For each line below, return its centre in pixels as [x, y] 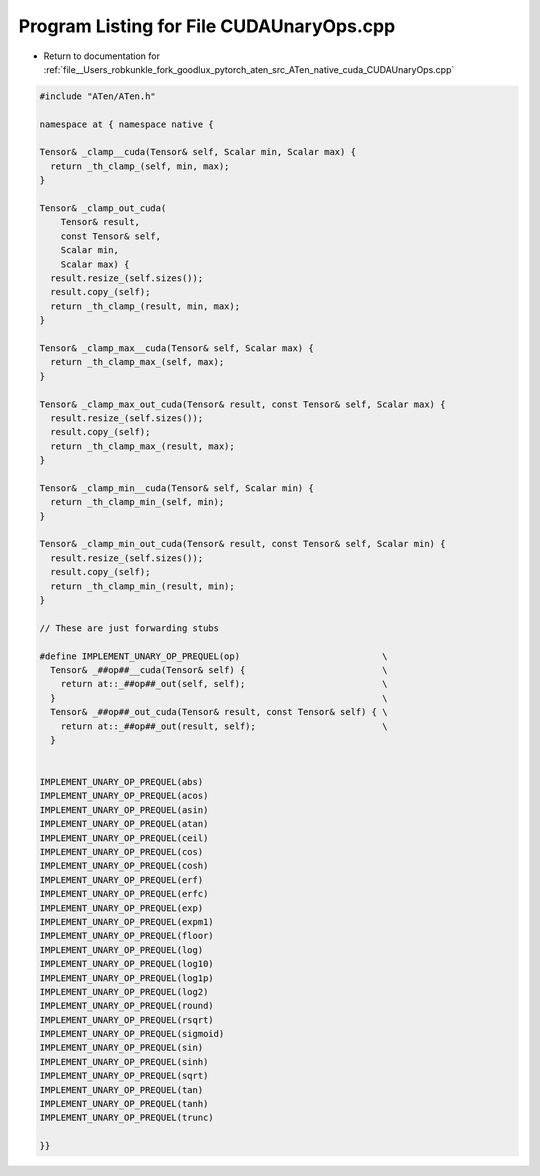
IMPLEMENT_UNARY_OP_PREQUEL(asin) [124, 809]
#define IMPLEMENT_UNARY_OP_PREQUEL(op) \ [213, 656]
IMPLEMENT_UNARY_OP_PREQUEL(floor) [126, 936]
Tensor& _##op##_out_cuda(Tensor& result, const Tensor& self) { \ [219, 712]
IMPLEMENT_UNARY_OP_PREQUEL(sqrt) [124, 1076]
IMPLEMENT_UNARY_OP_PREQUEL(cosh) [124, 866]
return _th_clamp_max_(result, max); [142, 446]
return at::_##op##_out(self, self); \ [224, 684]
